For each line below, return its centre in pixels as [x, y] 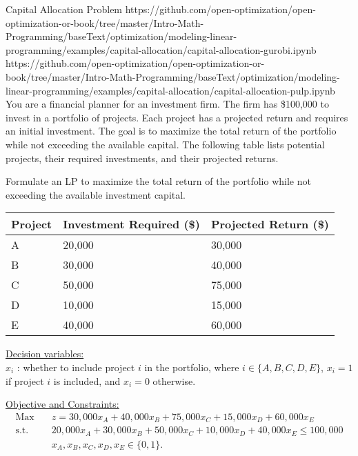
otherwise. [174, 380]
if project [25, 380]
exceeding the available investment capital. [96, 194]
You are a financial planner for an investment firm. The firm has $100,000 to [167, 104]
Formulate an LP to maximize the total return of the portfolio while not [158, 181]
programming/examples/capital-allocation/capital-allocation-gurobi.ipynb [161, 49]
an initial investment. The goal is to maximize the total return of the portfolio [171, 131]
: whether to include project [76, 367]
